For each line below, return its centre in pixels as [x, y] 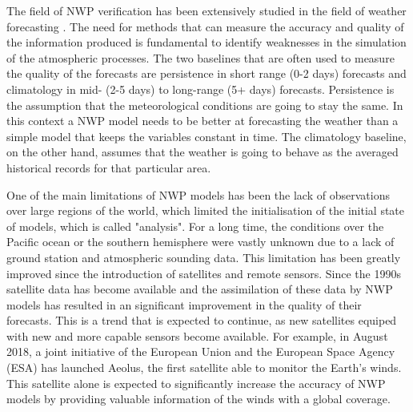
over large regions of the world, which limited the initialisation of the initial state [206, 210]
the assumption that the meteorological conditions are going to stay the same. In [205, 105]
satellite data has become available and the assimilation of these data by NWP [200, 289]
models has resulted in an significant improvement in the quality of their [184, 304]
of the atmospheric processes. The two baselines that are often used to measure [200, 57]
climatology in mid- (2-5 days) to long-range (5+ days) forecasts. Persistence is [200, 89]
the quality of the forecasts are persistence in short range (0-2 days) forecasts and [206, 73]
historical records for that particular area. [109, 167]
